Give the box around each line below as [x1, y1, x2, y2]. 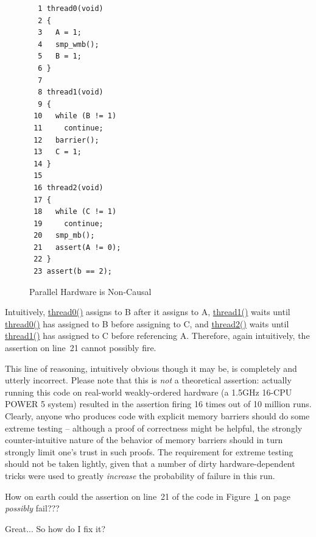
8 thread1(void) [38, 88, 104, 97]
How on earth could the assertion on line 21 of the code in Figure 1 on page [5, 489, 291, 502]
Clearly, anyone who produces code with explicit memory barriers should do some [5, 410, 310, 422]
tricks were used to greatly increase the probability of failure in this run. [5, 469, 275, 482]
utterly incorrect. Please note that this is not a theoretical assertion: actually [5, 374, 292, 386]
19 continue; [33, 219, 104, 228]
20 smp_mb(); [33, 231, 95, 240]
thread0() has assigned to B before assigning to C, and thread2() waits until [5, 317, 289, 330]
